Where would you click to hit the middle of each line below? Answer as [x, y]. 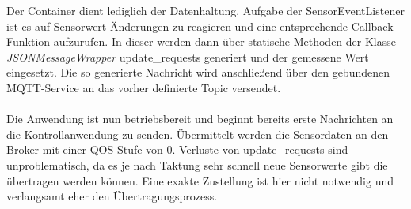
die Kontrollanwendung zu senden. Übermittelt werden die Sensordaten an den [198, 134]
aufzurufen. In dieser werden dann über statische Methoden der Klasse [225, 41]
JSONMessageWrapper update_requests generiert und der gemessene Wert [188, 56]
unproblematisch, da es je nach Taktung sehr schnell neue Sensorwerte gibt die [197, 164]
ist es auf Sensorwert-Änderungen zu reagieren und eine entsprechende [177, 26]
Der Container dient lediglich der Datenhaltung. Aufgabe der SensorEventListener [205, 10]
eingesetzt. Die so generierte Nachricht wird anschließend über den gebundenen [198, 72]
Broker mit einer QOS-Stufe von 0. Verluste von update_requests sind [177, 149]
